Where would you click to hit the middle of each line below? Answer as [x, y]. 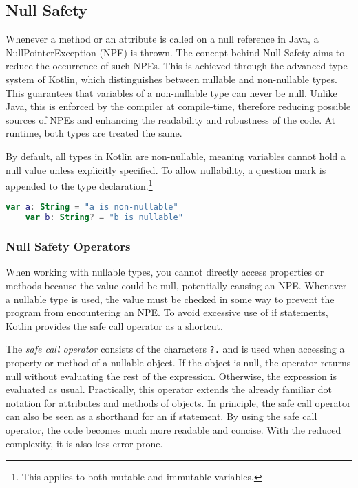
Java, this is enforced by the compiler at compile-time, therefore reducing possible [178, 106]
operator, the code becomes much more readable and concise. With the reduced [173, 429]
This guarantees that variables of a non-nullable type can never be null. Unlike [171, 92]
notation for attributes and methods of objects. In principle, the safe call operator [178, 402]
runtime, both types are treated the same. [94, 133]
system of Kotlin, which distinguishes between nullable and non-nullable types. [171, 79]
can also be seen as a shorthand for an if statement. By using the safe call [161, 416]
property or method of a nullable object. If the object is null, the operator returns [178, 362]
